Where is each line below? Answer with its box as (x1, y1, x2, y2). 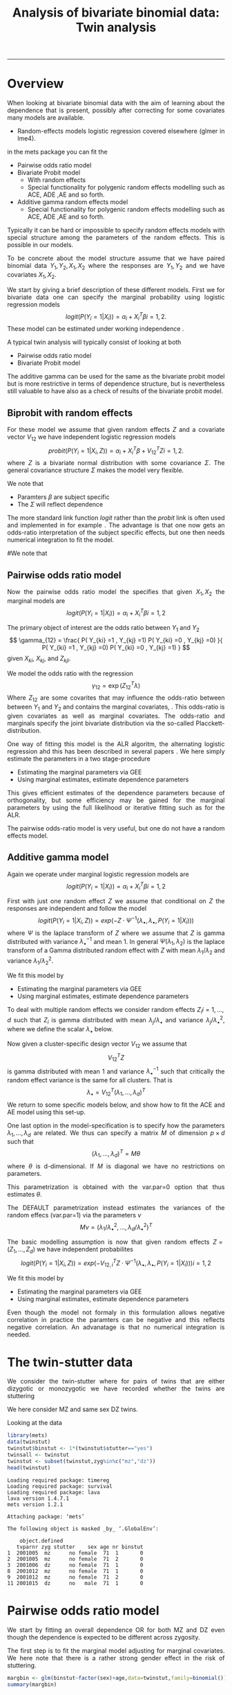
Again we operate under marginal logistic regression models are (7, 870, 189, 878)
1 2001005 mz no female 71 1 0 (7, 1549, 144, 1557)
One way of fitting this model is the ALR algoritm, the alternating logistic (7, 739, 225, 748)
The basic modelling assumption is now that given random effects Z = (7, 1238, 223, 1247)
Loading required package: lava (7, 1489, 100, 1496)
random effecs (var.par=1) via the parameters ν (7, 1211, 142, 1219)
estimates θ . (7, 1190, 43, 1198)
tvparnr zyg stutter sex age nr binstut (16, 1543, 144, 1550)
